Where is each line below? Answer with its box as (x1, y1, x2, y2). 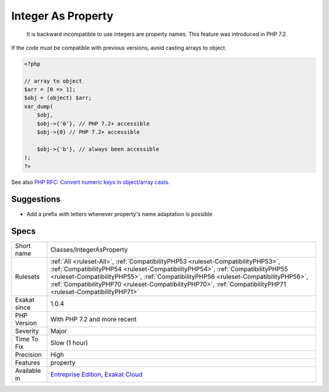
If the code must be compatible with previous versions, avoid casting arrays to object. (11, 44, 227, 51)
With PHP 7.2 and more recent (50, 315, 137, 324)
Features (15, 359, 41, 367)
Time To (15, 335, 39, 343)
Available (15, 366, 41, 375)
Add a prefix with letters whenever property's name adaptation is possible (26, 210, 213, 217)
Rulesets (15, 273, 40, 281)
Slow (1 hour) (50, 338, 88, 347)
